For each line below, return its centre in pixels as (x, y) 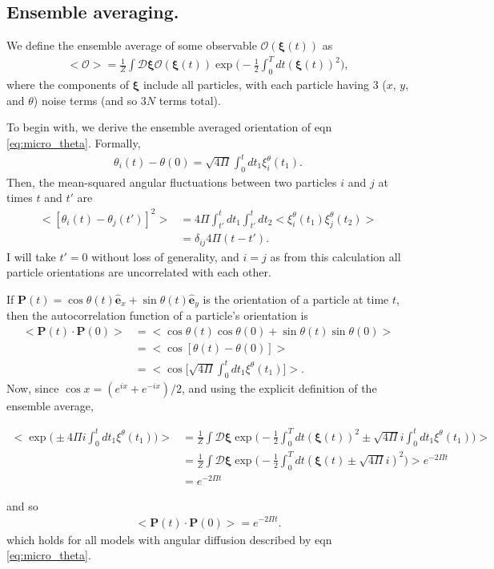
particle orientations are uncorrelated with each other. (139, 272)
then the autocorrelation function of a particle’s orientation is (157, 315)
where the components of (68, 85)
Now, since (33, 388)
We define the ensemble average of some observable (132, 45)
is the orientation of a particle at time (296, 299)
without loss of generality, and (165, 256)
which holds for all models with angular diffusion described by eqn (169, 539)
